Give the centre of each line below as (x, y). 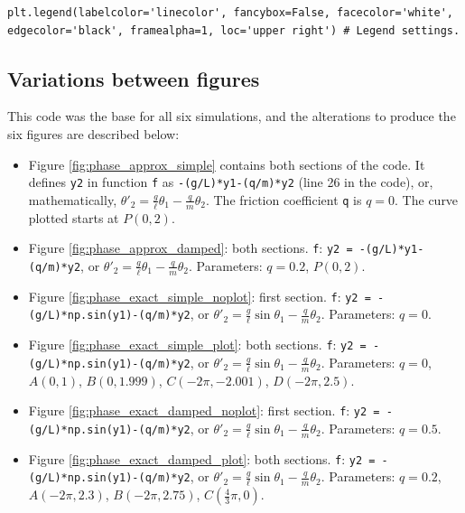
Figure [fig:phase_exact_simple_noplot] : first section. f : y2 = (200, 296)
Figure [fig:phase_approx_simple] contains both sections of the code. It (227, 164)
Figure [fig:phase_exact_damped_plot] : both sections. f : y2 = (202, 458)
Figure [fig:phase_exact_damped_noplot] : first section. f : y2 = (204, 410)
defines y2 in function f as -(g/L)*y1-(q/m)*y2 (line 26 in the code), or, (231, 182)
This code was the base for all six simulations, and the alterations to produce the (232, 116)
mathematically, (73, 199)
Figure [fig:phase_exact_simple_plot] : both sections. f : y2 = (197, 345)
